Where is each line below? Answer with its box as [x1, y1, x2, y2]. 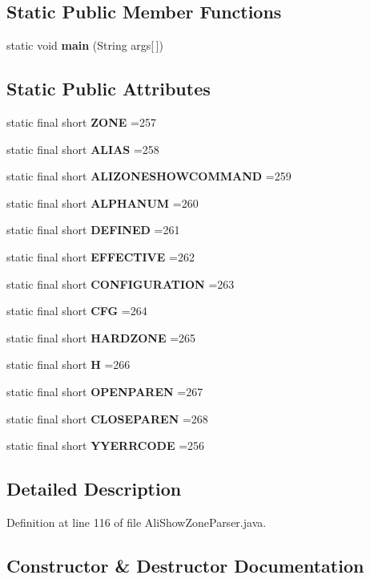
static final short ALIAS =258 [6, 140, 159, 157]
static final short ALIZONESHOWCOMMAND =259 [6, 168, 292, 184]
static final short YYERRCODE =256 [6, 437, 205, 454]
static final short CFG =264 [6, 302, 147, 319]
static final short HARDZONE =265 [6, 329, 196, 346]
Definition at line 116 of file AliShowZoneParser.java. [6, 513, 267, 530]
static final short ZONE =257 [6, 114, 156, 130]
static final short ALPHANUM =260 [6, 194, 199, 211]
